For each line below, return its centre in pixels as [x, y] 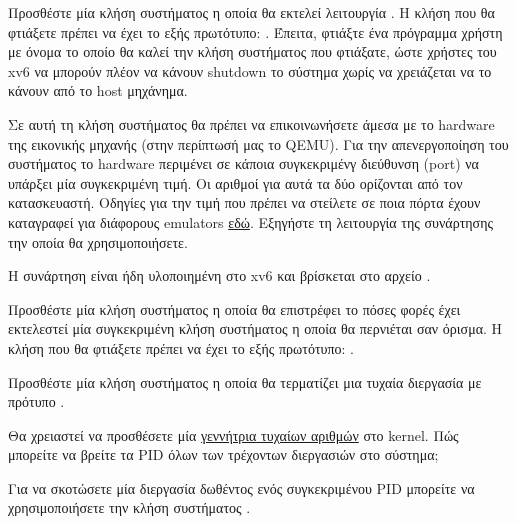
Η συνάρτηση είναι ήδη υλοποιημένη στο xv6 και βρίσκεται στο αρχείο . [219, 275]
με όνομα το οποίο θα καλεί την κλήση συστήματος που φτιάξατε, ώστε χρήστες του [252, 51]
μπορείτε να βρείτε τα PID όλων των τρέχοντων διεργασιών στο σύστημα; [223, 454]
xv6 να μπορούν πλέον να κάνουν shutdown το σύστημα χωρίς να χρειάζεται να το [250, 70]
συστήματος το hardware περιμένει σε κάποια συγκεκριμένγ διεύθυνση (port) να [243, 163]
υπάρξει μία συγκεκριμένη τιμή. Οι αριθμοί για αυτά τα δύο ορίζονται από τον [235, 182]
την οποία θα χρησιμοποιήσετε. [98, 241]
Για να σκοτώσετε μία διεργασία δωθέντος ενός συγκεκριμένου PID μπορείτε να [241, 487]
